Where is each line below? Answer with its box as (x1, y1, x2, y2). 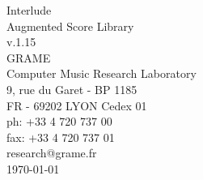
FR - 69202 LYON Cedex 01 (6, 96, 147, 114)
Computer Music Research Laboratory (6, 65, 197, 82)
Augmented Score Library (6, 17, 134, 34)
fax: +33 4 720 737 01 (6, 128, 115, 145)
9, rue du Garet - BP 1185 (6, 80, 137, 97)
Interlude (6, 2, 52, 18)
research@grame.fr (6, 144, 97, 161)
